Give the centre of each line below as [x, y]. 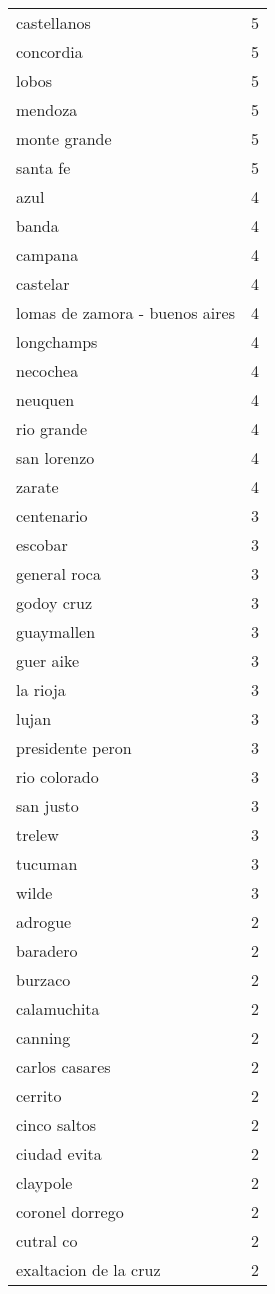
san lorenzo [55, 457]
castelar [43, 283]
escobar [42, 544]
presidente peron [74, 747]
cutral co [47, 1240]
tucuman [47, 863]
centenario [52, 515]
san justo [47, 805]
